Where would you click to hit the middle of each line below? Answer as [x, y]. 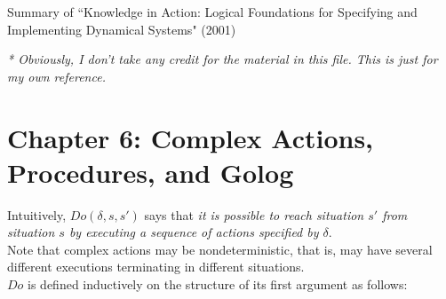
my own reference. [56, 76]
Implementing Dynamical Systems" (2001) [122, 29]
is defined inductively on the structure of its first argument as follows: [218, 284]
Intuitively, [37, 214]
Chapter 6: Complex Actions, [191, 137]
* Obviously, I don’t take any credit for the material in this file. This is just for [223, 59]
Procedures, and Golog [151, 172]
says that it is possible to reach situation [254, 214]
